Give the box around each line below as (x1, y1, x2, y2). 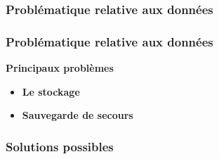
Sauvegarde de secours (22, 108, 133, 122)
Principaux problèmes (6, 61, 114, 75)
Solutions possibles (6, 137, 114, 155)
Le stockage (22, 84, 80, 98)
